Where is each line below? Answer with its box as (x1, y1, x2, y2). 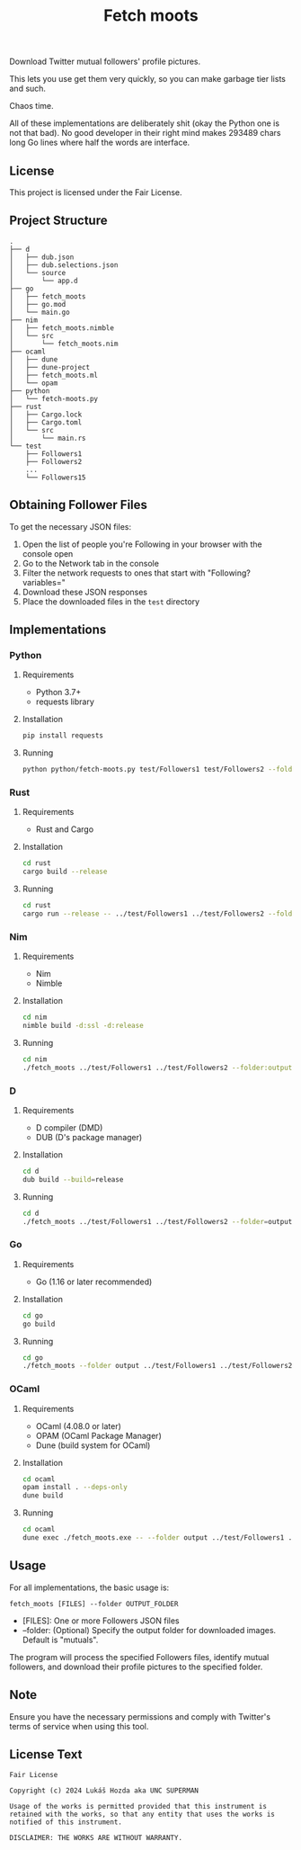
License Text (9, 1747, 83, 1762)
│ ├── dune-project (9, 362, 91, 371)
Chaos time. (9, 101, 54, 112)
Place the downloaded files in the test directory (22, 595, 200, 607)
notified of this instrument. (9, 1818, 123, 1827)
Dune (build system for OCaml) (35, 1440, 151, 1451)
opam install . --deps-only (22, 1483, 128, 1492)
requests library (35, 696, 94, 707)
